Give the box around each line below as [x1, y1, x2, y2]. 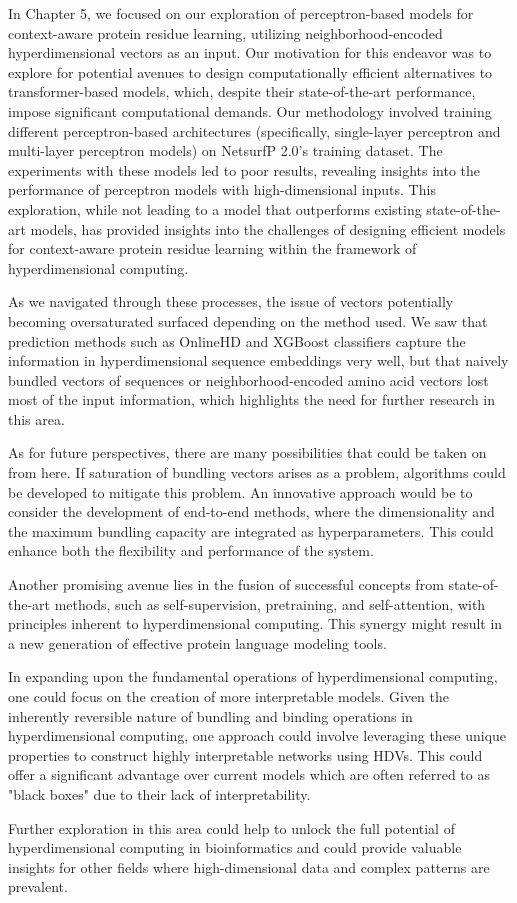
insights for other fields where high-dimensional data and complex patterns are [8, 856, 490, 877]
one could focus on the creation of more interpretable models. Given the [8, 686, 450, 706]
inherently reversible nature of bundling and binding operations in [8, 705, 413, 726]
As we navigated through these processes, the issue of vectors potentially [8, 291, 454, 312]
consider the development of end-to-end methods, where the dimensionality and [8, 501, 495, 522]
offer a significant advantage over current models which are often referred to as [8, 764, 490, 785]
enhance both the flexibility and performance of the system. [8, 540, 374, 561]
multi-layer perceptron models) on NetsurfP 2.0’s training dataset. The [8, 140, 443, 161]
